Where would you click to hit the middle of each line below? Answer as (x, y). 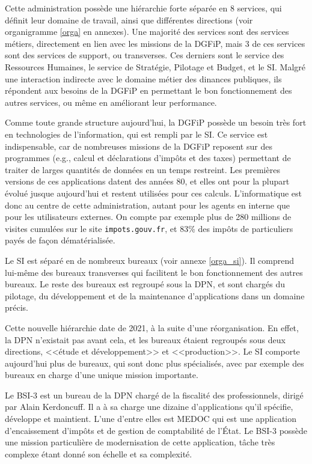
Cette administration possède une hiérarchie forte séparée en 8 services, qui (143, 8)
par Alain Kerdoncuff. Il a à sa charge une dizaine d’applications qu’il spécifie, (149, 407)
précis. (17, 307)
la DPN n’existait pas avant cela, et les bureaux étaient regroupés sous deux (145, 339)
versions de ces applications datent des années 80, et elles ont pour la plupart (147, 181)
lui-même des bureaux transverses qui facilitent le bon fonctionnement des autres (154, 272)
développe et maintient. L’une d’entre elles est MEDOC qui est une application (151, 419)
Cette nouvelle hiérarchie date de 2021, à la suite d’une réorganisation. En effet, (152, 327)
